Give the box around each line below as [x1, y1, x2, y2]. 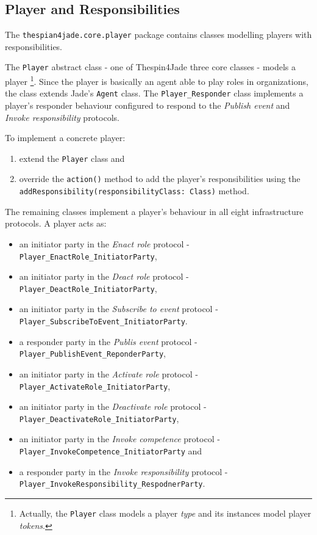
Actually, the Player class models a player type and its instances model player [19, 506, 312, 519]
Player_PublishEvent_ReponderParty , [19, 347, 166, 360]
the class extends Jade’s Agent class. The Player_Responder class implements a [5, 87, 304, 100]
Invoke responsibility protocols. [5, 111, 119, 123]
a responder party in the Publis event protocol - [19, 335, 198, 348]
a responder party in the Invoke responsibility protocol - [19, 465, 228, 478]
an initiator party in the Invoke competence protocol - [19, 432, 220, 445]
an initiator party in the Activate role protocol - [19, 367, 198, 380]
